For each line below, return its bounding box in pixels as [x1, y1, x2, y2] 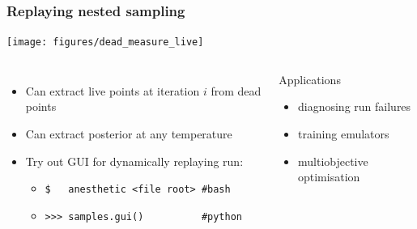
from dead [211, 82, 262, 99]
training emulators [298, 125, 389, 142]
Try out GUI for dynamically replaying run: [25, 152, 244, 169]
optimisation [298, 168, 360, 185]
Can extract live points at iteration [25, 82, 200, 99]
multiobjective [298, 152, 368, 169]
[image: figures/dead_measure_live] [6, 36, 204, 49]
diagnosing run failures [298, 98, 411, 115]
